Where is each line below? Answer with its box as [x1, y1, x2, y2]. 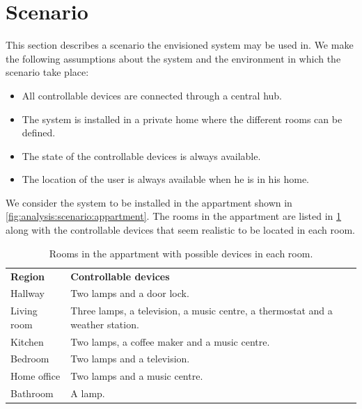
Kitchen [10, 334, 44, 348]
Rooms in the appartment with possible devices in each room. [49, 246, 313, 260]
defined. [22, 125, 56, 140]
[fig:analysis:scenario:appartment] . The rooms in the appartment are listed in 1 [6, 209, 342, 223]
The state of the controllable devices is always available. [22, 148, 261, 163]
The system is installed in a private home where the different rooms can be [22, 111, 343, 126]
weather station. [70, 316, 139, 331]
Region [10, 268, 45, 283]
